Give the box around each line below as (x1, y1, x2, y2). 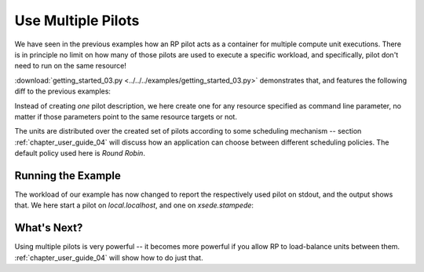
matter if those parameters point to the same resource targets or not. (14, 112, 237, 121)
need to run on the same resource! (14, 61, 127, 71)
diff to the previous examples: (14, 86, 111, 96)
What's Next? (14, 221, 83, 235)
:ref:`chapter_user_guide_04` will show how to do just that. (14, 252, 203, 263)
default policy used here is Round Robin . (14, 149, 145, 158)
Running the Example (14, 169, 122, 182)
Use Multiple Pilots (14, 12, 140, 29)
